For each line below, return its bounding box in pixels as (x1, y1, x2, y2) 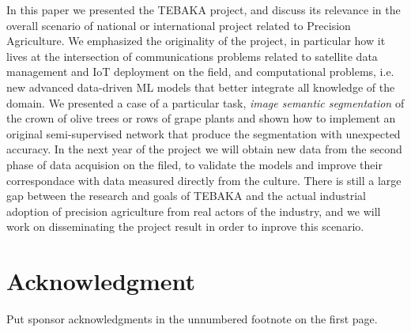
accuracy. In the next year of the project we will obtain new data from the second (6, 141, 402, 157)
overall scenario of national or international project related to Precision (6, 17, 351, 33)
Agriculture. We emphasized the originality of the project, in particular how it (6, 32, 386, 49)
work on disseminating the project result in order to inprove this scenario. (6, 218, 364, 235)
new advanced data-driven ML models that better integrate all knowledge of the (6, 78, 395, 95)
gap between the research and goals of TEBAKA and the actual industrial (6, 187, 366, 204)
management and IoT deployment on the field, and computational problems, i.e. (6, 63, 394, 80)
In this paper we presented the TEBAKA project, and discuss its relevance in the (6, 2, 401, 17)
